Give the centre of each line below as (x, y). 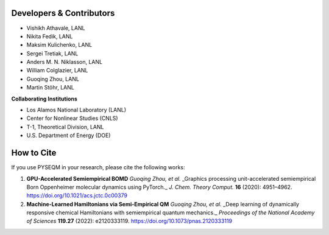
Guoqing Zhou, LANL (53, 79)
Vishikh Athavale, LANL (56, 28)
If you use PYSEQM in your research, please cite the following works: (98, 167)
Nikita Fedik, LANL (50, 36)
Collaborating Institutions (44, 99)
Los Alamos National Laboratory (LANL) (76, 110)
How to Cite (34, 153)
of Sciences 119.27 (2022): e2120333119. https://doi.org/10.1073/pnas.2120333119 (129, 221)
